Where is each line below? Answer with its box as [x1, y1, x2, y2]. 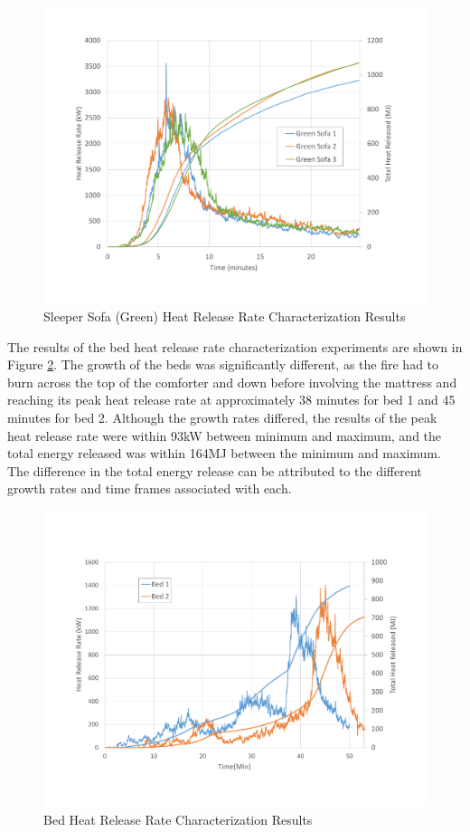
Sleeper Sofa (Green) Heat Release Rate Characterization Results [43, 307, 406, 326]
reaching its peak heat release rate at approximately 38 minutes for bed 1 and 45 [7, 390, 456, 409]
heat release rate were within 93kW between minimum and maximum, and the [7, 426, 442, 445]
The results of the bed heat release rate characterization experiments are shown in [7, 337, 463, 356]
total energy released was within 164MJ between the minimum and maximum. [7, 444, 441, 463]
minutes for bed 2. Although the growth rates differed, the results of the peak [7, 408, 437, 427]
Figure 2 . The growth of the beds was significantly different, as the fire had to [7, 355, 439, 374]
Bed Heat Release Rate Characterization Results [43, 810, 313, 829]
